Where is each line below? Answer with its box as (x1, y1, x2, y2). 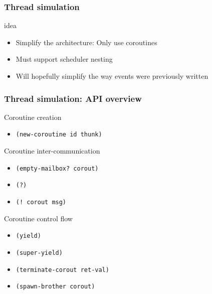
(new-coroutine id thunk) (16, 131, 102, 138)
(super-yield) (16, 249, 63, 256)
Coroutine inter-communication (4, 145, 100, 156)
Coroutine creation (4, 111, 62, 122)
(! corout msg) (16, 198, 67, 206)
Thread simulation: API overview (4, 92, 142, 104)
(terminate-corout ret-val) (16, 266, 109, 273)
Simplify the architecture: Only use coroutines (16, 37, 157, 47)
